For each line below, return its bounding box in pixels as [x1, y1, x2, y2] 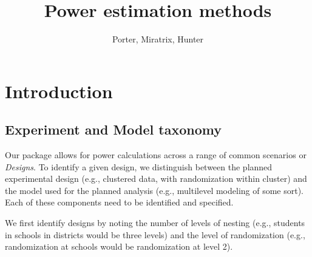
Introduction [5, 78, 113, 103]
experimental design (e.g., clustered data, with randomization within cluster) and [5, 172, 307, 185]
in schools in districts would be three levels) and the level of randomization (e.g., [5, 228, 305, 241]
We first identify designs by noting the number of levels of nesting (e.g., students [5, 216, 305, 229]
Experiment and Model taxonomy [5, 120, 222, 139]
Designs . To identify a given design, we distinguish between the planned [5, 160, 273, 173]
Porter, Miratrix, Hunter [112, 33, 204, 45]
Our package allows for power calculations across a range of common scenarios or [5, 149, 307, 161]
